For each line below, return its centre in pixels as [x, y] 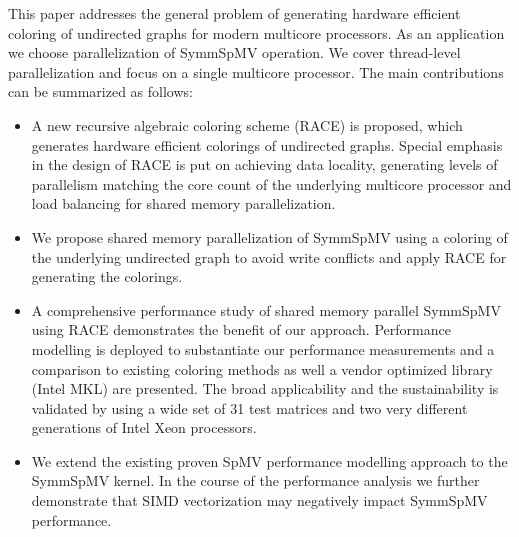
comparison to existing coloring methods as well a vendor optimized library [262, 368]
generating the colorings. [107, 276]
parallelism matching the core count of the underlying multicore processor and [271, 183]
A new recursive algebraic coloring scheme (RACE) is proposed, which [247, 124]
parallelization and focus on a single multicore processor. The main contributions [256, 71]
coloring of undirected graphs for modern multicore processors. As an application [256, 32]
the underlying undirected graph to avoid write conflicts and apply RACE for [269, 256]
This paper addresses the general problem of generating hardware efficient [234, 13]
